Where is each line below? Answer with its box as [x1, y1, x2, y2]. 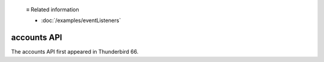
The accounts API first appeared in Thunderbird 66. [11, 48, 139, 55]
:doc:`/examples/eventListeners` [41, 17, 121, 24]
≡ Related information [26, 6, 79, 13]
